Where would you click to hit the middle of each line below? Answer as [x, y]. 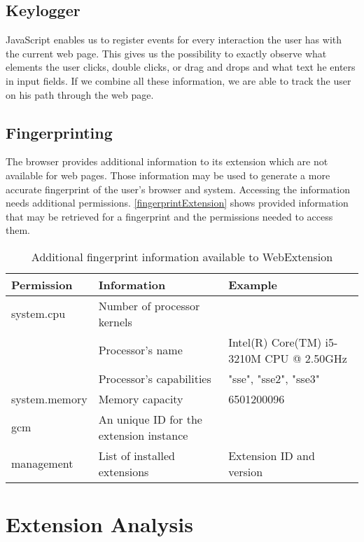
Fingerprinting [59, 132]
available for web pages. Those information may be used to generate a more [168, 175]
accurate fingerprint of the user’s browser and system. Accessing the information [178, 189]
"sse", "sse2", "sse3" [274, 378]
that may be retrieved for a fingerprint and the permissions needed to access [169, 216]
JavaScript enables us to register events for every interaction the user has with [174, 40]
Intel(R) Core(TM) [275, 342]
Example [253, 284]
